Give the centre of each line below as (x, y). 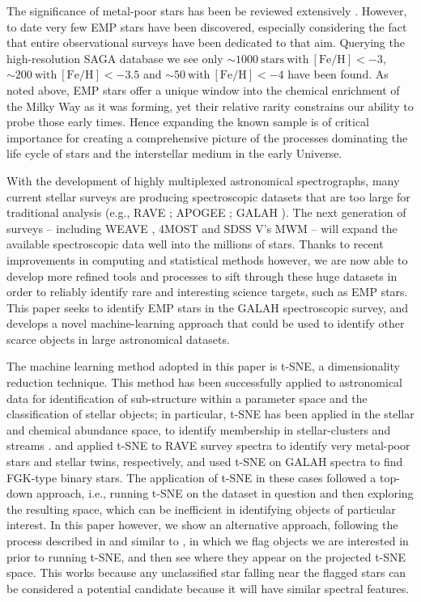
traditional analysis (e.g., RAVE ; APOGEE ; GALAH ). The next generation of (206, 212)
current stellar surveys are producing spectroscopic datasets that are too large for (208, 196)
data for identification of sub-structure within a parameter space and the (187, 398)
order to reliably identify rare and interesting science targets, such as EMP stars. (207, 292)
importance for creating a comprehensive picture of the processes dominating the (207, 137)
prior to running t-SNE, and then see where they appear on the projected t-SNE (206, 556)
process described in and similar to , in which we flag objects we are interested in (208, 541)
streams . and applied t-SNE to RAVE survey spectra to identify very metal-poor (208, 445)
